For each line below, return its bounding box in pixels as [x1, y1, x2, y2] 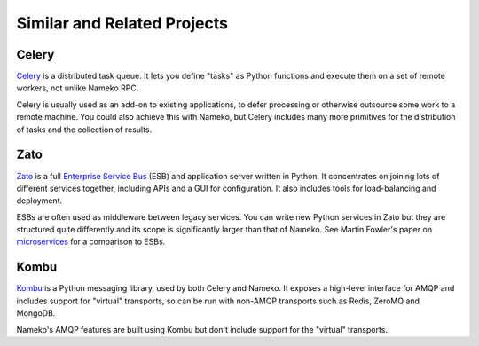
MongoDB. [16, 308, 56, 318]
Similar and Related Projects [16, 13, 228, 33]
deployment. [16, 195, 62, 206]
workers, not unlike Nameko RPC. [16, 83, 139, 93]
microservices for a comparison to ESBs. [16, 236, 166, 248]
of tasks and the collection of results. [16, 124, 153, 135]
